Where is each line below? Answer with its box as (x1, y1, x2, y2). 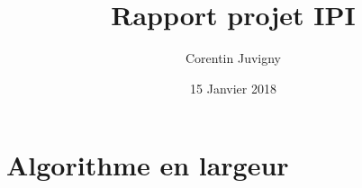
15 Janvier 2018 (190, 78, 276, 97)
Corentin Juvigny (185, 49, 282, 67)
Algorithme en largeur (6, 147, 289, 184)
